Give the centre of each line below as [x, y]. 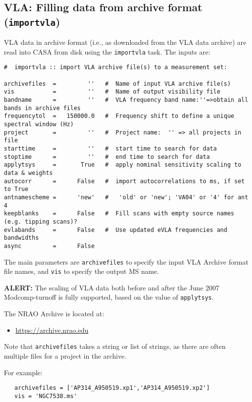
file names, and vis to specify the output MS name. [81, 271]
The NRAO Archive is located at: [54, 314]
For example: [23, 372]
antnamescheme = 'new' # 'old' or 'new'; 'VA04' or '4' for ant [126, 197]
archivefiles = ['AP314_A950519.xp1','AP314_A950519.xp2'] [112, 388]
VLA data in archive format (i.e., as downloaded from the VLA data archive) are [125, 42]
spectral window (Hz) [39, 124]
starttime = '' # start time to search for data [110, 148]
